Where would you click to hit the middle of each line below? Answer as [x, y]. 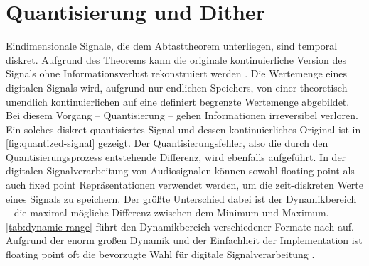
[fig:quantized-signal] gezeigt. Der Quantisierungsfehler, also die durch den [167, 143]
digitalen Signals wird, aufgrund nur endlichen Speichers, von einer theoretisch [177, 87]
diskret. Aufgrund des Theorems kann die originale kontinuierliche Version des [176, 59]
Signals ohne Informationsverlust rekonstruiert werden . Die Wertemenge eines [176, 73]
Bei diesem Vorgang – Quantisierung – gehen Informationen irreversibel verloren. [182, 115]
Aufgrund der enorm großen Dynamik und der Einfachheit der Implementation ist [184, 240]
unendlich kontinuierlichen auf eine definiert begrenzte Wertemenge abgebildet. [178, 101]
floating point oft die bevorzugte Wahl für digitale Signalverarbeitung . [160, 254]
